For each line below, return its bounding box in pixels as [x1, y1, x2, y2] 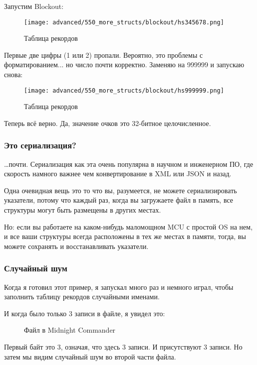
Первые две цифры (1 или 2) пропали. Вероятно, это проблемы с [4, 49, 203, 60]
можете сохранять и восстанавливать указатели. [4, 241, 149, 251]
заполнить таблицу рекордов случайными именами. [4, 291, 160, 302]
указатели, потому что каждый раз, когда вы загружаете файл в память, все [4, 195, 234, 205]
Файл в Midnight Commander [24, 325, 116, 335]
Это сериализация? [4, 139, 76, 151]
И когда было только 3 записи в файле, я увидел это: [4, 308, 165, 318]
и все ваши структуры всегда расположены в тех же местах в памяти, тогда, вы [4, 231, 246, 242]
